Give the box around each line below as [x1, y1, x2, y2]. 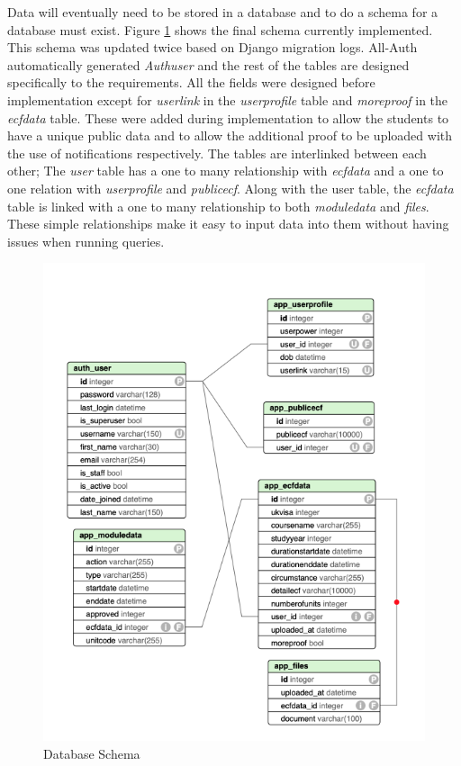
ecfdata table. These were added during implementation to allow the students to [7, 108, 449, 127]
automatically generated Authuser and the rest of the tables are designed [7, 55, 410, 74]
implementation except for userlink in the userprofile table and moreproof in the [7, 90, 448, 109]
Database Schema [43, 744, 140, 762]
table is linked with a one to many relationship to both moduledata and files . [7, 196, 429, 215]
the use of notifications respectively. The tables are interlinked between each [7, 143, 427, 162]
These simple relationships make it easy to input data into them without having [7, 214, 449, 233]
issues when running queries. [7, 231, 165, 250]
